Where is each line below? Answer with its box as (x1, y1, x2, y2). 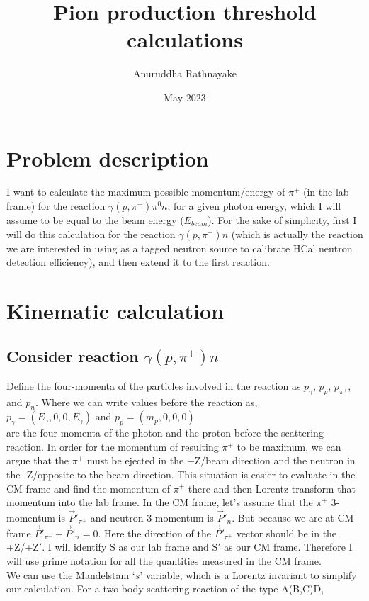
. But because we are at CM (232, 510, 354, 524)
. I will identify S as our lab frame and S (42, 539, 218, 554)
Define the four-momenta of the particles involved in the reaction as (6, 378, 301, 393)
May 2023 (164, 89, 206, 104)
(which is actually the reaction (231, 226, 363, 241)
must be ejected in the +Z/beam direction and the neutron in (86, 453, 356, 468)
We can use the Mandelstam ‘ (6, 567, 135, 582)
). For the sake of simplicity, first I (208, 213, 357, 228)
